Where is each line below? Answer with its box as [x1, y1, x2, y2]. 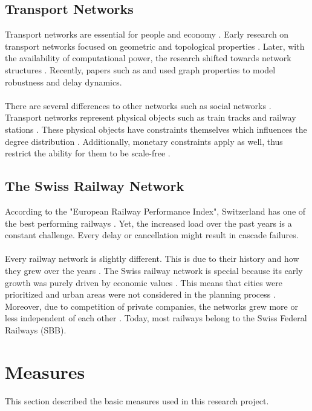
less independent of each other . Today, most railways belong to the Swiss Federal [5, 312, 307, 324]
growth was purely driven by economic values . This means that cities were [5, 276, 282, 289]
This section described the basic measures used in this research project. [5, 394, 269, 407]
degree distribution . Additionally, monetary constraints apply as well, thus [5, 135, 283, 147]
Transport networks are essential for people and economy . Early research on [5, 28, 289, 41]
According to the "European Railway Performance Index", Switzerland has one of [5, 204, 306, 217]
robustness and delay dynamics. [5, 75, 122, 88]
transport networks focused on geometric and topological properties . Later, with [5, 39, 305, 52]
